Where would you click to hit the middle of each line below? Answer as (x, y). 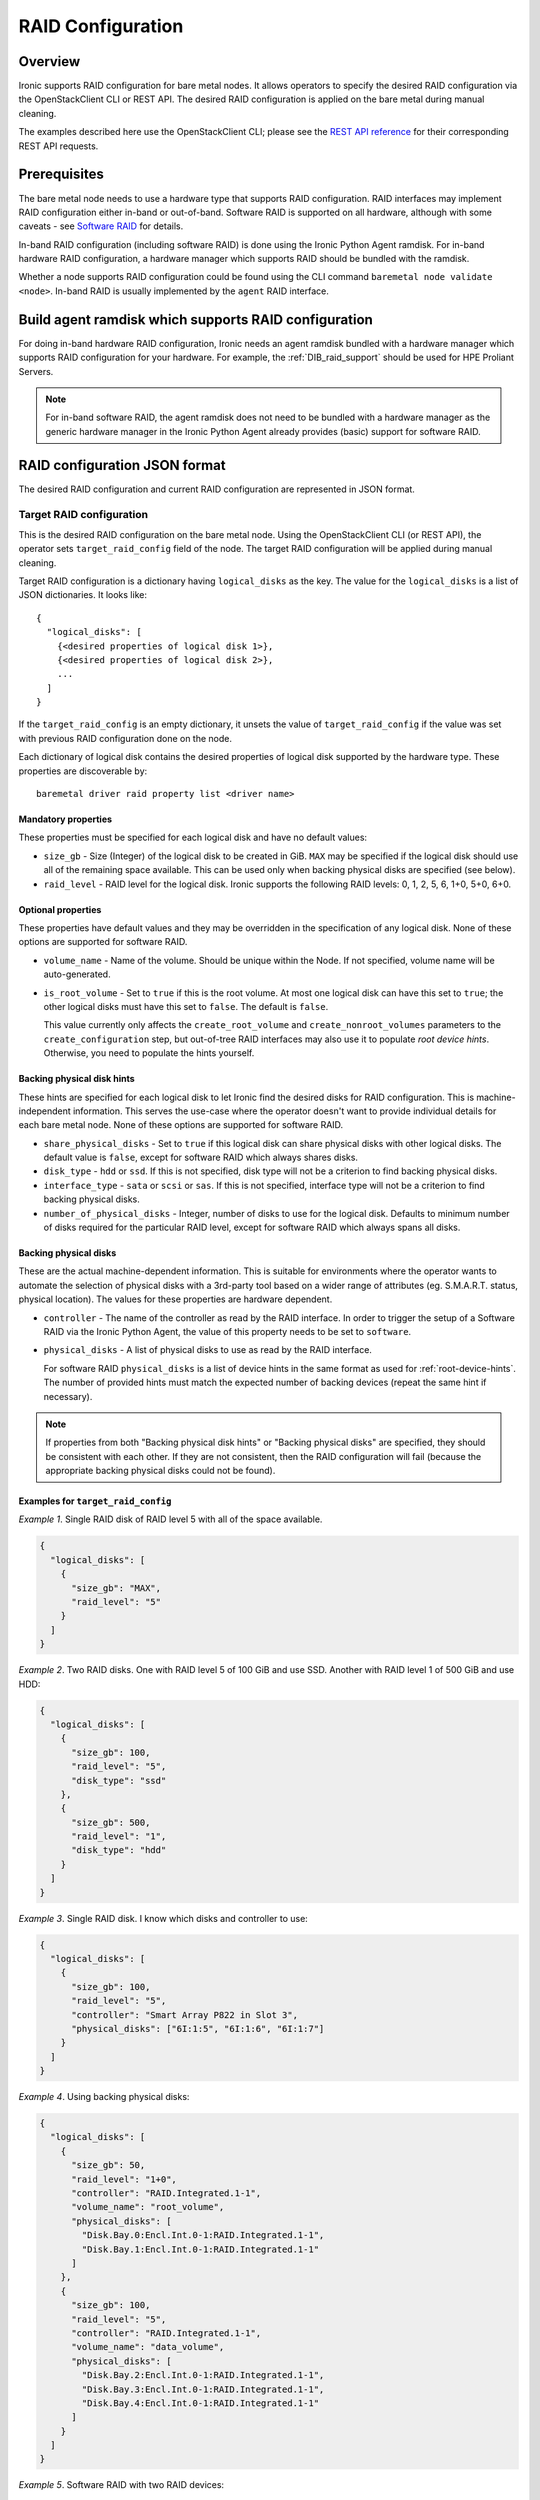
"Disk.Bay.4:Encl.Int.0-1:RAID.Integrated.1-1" (200, 2403)
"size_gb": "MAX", (116, 1588)
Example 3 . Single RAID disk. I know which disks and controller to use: (163, 1918)
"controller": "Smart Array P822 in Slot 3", (185, 2014)
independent (44, 1111)
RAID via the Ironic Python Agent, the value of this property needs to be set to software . (227, 1331)
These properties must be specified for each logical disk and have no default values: (193, 837)
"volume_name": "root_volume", (148, 2207)
